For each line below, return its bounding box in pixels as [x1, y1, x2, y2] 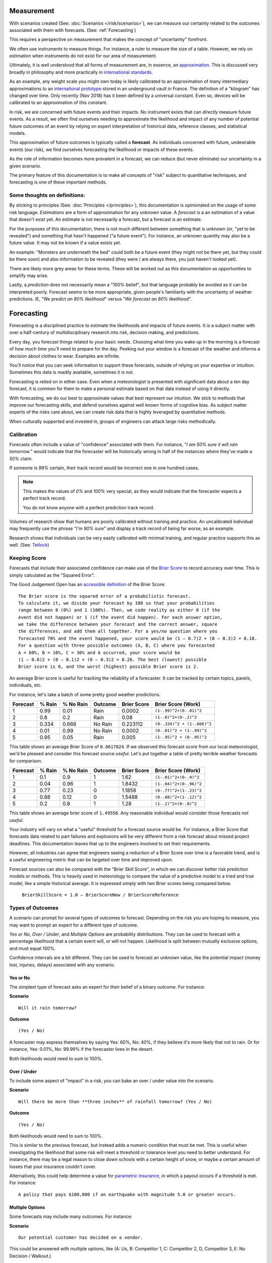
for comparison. [9, 758, 43, 764]
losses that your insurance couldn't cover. [9, 1163, 97, 1170]
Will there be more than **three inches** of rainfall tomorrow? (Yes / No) [18, 1099, 213, 1104]
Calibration [9, 431, 37, 438]
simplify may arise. [9, 272, 49, 278]
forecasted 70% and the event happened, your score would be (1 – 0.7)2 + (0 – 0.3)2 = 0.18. [18, 636, 257, 641]
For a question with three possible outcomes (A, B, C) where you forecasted [18, 643, 215, 649]
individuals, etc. [9, 682, 42, 688]
